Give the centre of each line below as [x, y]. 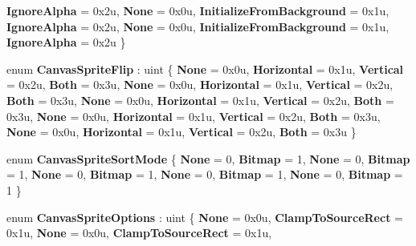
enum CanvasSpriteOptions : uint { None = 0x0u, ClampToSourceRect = [205, 217]
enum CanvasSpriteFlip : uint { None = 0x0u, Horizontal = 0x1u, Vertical [205, 69]
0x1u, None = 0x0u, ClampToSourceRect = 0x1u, [139, 233]
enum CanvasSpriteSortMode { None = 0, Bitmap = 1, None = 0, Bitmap [208, 158]
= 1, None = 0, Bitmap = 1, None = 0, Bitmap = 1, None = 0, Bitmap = [205, 174]
